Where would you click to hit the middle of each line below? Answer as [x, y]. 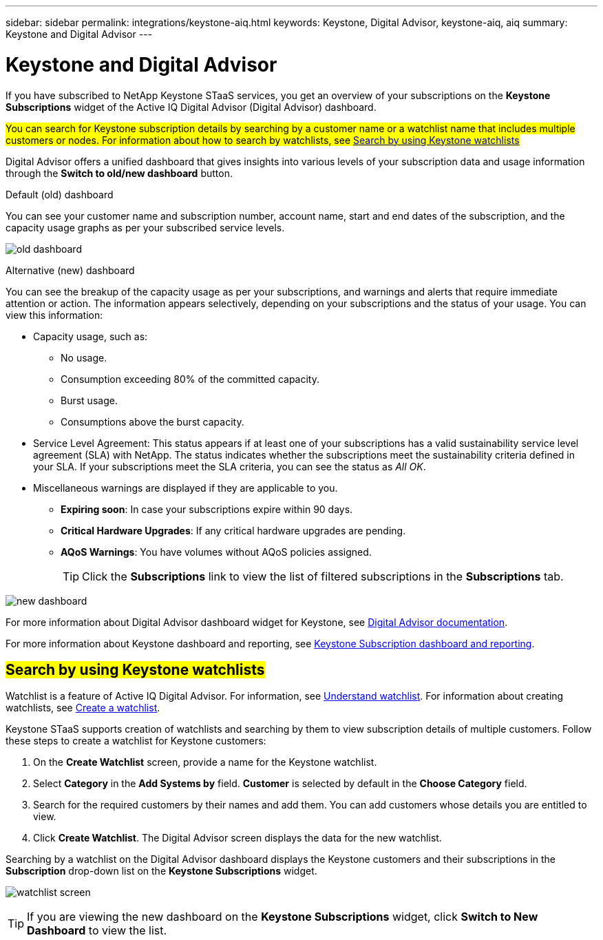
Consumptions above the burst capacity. [152, 421]
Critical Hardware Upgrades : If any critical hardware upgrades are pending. [233, 530]
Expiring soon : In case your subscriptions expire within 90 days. [207, 509]
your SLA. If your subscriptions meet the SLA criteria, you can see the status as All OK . [230, 466]
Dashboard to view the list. [97, 931]
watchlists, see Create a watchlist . [83, 708]
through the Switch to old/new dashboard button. [119, 173]
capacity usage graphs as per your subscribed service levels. [145, 227]
